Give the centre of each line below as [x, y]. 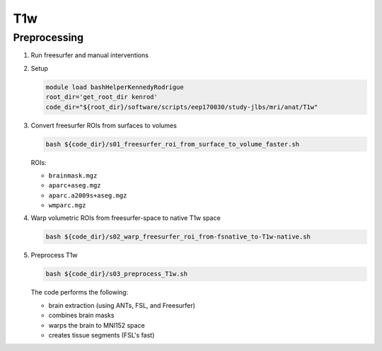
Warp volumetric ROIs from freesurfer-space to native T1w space [126, 218]
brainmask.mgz [73, 175]
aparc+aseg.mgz [75, 185]
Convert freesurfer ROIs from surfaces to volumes [104, 125]
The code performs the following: [80, 292]
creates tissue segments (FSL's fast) [102, 335]
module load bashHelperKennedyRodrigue [115, 87]
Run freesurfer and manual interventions [89, 55]
